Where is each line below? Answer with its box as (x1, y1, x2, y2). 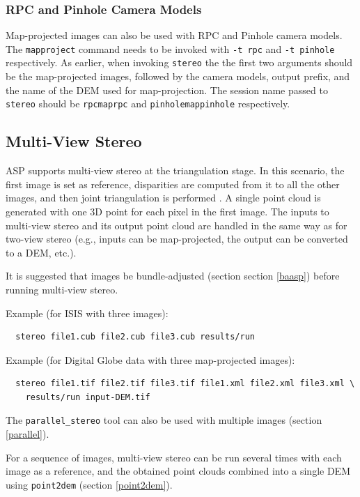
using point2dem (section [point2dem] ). (6, 477, 173, 491)
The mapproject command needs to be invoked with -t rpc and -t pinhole (6, 41, 335, 56)
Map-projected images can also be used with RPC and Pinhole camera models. (6, 28, 343, 43)
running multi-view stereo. (6, 282, 118, 296)
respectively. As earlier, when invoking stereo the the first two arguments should (6, 55, 353, 70)
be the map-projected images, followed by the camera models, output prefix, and (6, 69, 350, 84)
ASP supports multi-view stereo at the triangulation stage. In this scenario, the (6, 163, 345, 178)
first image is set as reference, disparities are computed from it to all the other (6, 176, 340, 191)
